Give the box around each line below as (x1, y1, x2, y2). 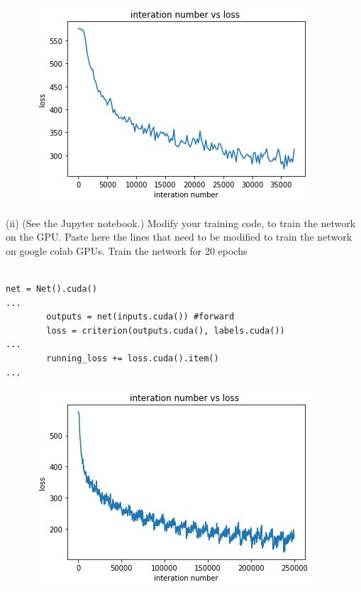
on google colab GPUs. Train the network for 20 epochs (6, 243, 248, 258)
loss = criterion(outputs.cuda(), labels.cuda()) (46, 325, 285, 336)
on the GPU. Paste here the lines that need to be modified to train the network (6, 229, 352, 244)
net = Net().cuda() (6, 283, 97, 294)
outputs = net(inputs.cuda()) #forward (46, 312, 235, 322)
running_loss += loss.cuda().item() (46, 353, 219, 363)
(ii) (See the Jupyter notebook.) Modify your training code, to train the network (6, 215, 356, 230)
